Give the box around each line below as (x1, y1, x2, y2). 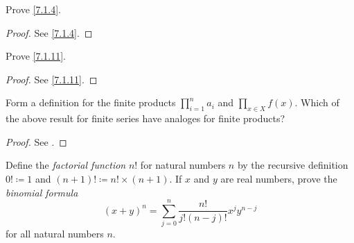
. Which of (294, 95, 339, 110)
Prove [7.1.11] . (6, 49, 66, 63)
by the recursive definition (237, 158, 348, 172)
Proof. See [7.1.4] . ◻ (6, 25, 93, 40)
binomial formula (6, 185, 78, 199)
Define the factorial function (6, 158, 126, 172)
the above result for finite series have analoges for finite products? (6, 111, 285, 126)
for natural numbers (140, 158, 226, 172)
